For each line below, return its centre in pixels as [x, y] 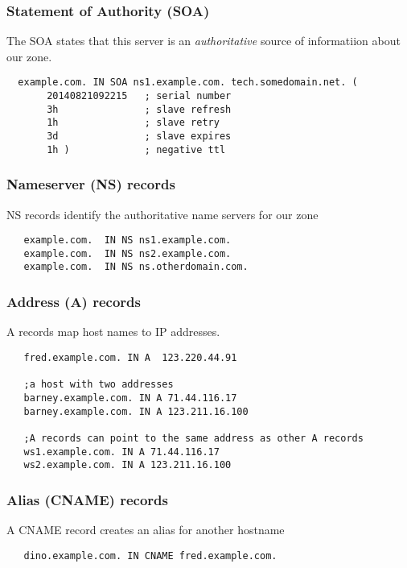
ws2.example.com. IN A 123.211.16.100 [127, 465]
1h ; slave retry [133, 123]
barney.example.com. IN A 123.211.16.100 [136, 411]
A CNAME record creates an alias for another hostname [146, 530]
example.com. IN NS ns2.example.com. [127, 253]
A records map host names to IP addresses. [113, 332]
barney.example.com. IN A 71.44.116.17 [130, 398]
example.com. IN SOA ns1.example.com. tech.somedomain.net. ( [188, 83]
